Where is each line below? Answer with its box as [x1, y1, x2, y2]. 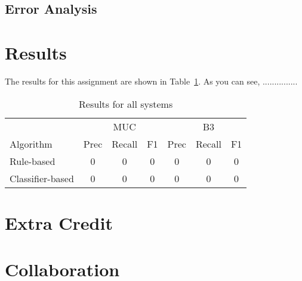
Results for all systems [79, 96, 173, 111]
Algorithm [10, 136, 53, 151]
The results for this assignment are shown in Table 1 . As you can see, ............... [5, 74, 298, 87]
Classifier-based [10, 171, 74, 185]
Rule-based [10, 154, 56, 168]
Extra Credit [5, 210, 113, 235]
